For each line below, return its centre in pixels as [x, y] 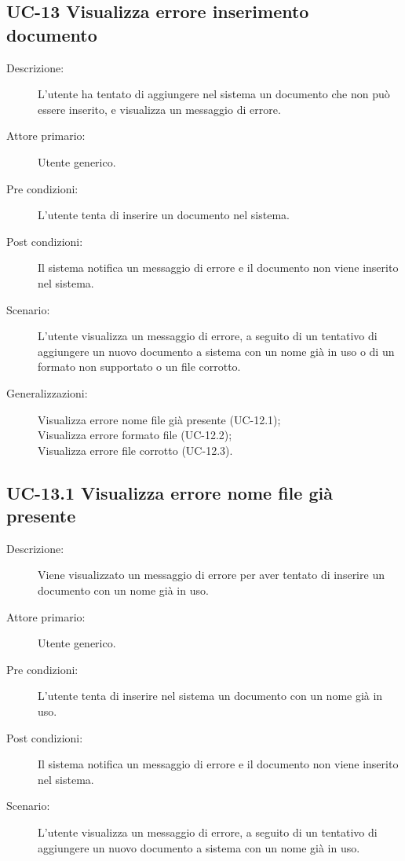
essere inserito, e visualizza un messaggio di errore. [159, 109]
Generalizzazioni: [47, 392]
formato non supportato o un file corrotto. [139, 366]
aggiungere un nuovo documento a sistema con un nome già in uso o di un [216, 351]
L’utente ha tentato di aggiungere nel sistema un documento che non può [214, 94]
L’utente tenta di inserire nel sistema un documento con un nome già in [210, 696]
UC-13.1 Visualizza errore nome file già [170, 492]
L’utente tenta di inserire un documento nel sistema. [164, 215]
